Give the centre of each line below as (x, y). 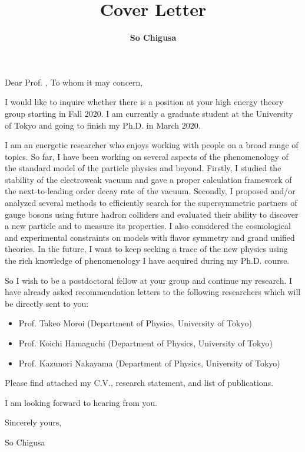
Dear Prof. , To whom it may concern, (74, 82)
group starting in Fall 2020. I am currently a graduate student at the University (149, 113)
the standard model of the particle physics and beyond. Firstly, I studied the (143, 168)
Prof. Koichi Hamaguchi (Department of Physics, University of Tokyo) (145, 343)
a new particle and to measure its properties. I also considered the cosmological (148, 226)
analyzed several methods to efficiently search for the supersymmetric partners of (151, 203)
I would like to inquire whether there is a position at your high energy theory (144, 102)
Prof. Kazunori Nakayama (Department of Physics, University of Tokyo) (149, 363)
